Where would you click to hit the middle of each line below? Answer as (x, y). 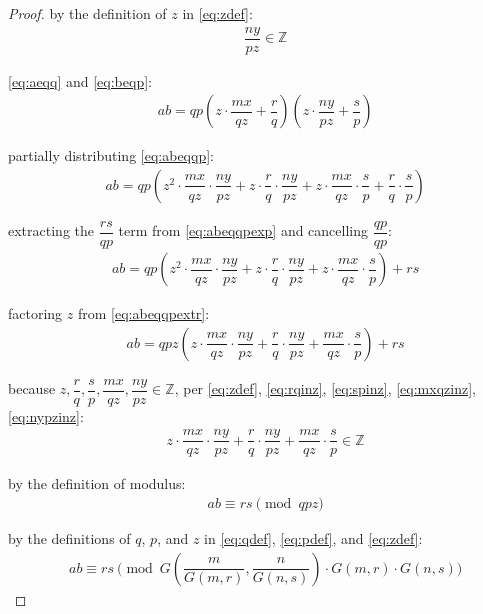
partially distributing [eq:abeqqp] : (111, 155)
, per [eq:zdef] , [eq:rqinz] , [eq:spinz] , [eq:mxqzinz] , (325, 388)
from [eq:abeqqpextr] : (143, 313)
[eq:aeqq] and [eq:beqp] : (80, 80)
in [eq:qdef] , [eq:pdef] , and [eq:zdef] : (313, 538)
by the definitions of (69, 538)
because (32, 388)
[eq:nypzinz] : (46, 415)
